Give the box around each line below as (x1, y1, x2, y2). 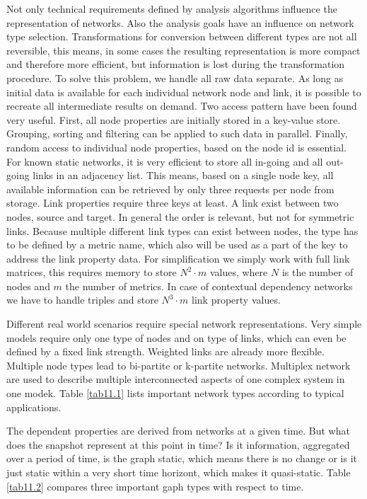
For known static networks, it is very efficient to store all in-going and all (6, 154, 323, 168)
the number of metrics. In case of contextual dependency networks (65, 278, 353, 293)
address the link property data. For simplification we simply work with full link (6, 251, 350, 265)
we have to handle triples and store (6, 292, 158, 307)
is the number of (281, 265, 354, 280)
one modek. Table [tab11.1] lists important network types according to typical (6, 386, 344, 401)
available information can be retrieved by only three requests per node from (6, 181, 334, 196)
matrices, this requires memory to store (6, 265, 177, 280)
